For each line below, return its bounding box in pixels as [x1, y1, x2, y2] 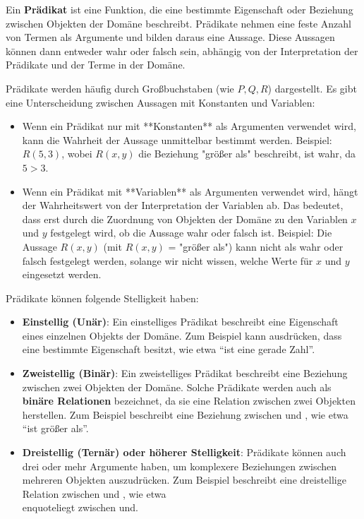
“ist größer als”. [22, 421, 89, 436]
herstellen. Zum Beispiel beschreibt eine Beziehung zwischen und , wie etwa [22, 407, 348, 422]
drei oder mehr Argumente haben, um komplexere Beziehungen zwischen [22, 458, 337, 473]
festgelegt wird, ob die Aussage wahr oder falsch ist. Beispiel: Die [50, 225, 332, 240]
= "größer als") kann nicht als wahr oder [168, 239, 344, 253]
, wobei [61, 146, 92, 161]
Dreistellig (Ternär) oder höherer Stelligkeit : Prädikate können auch [22, 445, 346, 460]
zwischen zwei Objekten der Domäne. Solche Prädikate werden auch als [22, 379, 332, 394]
